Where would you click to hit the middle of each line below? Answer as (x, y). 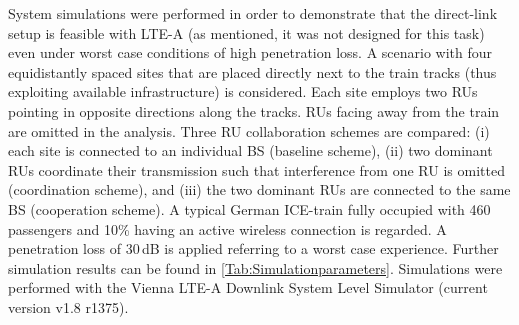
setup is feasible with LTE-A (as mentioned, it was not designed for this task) (246, 32)
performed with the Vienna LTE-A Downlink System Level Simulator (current (248, 287)
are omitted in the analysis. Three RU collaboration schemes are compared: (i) (249, 130)
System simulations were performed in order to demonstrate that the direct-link (253, 13)
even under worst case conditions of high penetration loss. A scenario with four (250, 52)
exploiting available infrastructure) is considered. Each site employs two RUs (243, 91)
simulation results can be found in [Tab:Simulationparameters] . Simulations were (255, 267)
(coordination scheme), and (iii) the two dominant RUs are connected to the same (259, 189)
